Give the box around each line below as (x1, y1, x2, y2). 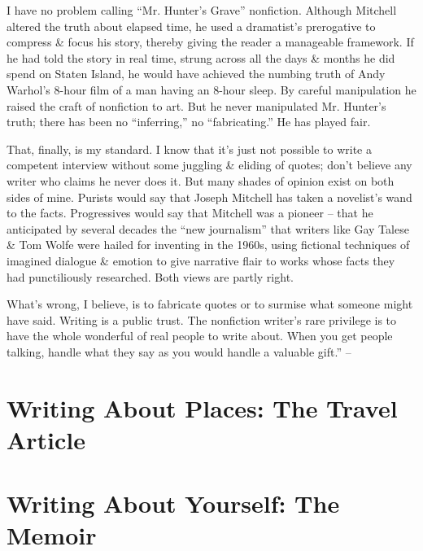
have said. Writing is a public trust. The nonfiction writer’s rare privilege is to (7, 311, 397, 328)
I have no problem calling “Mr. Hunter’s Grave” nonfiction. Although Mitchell (7, 2, 397, 18)
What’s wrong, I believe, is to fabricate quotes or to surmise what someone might (7, 295, 413, 313)
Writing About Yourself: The (7, 487, 340, 520)
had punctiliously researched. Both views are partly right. (7, 268, 294, 285)
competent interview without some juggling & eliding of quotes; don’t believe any (7, 156, 412, 173)
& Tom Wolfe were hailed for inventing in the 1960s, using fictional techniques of (7, 236, 410, 253)
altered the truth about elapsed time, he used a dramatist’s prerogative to (7, 17, 376, 34)
